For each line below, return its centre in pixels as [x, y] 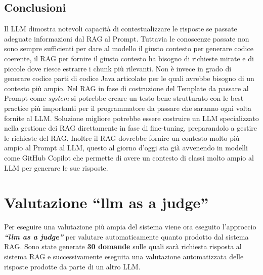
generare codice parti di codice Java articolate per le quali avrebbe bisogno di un [129, 78]
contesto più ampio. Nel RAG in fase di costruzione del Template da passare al [126, 88]
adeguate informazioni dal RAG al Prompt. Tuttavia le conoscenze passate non [127, 38]
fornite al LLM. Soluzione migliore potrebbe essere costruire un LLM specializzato [131, 118]
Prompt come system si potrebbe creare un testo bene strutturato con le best [124, 98]
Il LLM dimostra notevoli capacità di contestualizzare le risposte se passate [121, 29]
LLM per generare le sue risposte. [56, 167]
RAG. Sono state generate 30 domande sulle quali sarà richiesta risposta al [123, 246]
